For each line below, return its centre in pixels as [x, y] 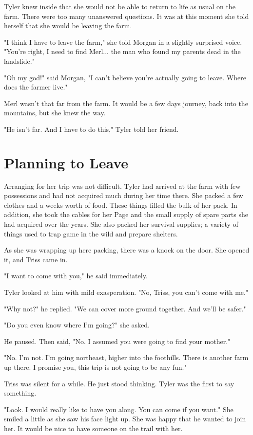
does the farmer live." [36, 87]
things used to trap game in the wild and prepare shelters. [91, 233]
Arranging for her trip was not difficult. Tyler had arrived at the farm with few [122, 186]
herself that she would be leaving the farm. [68, 26]
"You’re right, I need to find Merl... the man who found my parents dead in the [122, 51]
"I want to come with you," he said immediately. [76, 276]
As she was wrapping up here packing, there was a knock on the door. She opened [127, 250]
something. [20, 393]
